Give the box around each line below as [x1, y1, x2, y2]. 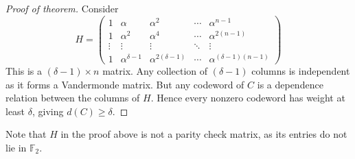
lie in [5, 140, 27, 154]
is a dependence [257, 77, 323, 91]
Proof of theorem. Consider [5, 1, 119, 15]
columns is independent [251, 63, 350, 77]
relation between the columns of [5, 90, 140, 105]
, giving [32, 103, 64, 118]
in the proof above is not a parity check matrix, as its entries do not [60, 127, 347, 141]
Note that [5, 127, 47, 141]
